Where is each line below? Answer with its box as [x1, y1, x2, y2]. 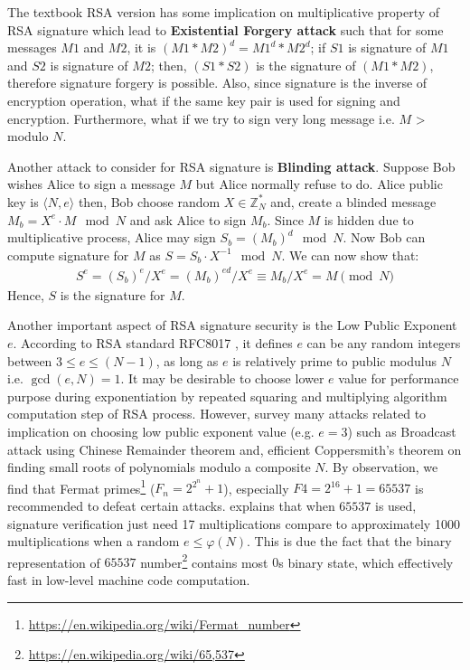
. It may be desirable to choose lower [120, 369, 324, 388]
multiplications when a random [7, 532, 180, 551]
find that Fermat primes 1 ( [7, 476, 155, 497]
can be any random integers [306, 334, 461, 353]
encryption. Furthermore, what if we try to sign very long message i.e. [7, 109, 395, 127]
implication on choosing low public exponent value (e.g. [7, 422, 315, 440]
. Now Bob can [343, 228, 426, 247]
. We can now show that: [281, 245, 419, 264]
